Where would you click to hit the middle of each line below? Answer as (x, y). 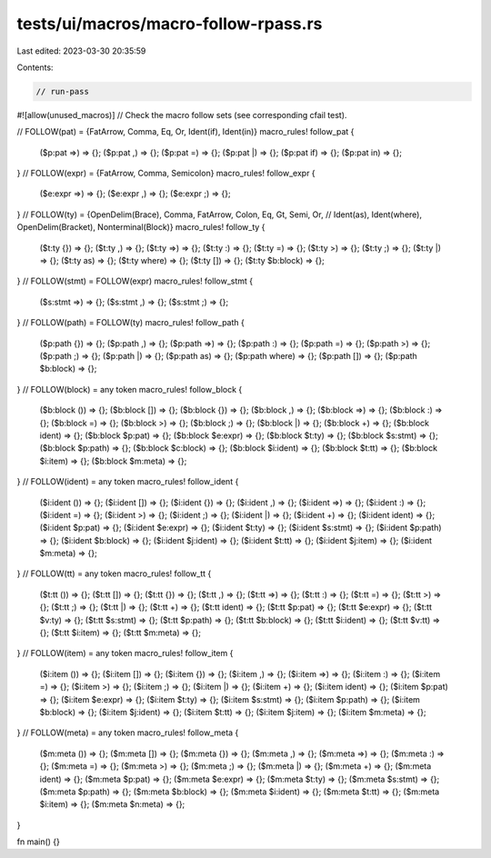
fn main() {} (39, 842)
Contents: (35, 67)
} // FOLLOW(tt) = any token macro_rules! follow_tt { (114, 574)
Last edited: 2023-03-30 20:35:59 (81, 51)
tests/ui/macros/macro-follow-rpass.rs (170, 24)
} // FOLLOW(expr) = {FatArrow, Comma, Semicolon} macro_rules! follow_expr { (166, 174)
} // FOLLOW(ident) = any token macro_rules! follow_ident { (128, 482)
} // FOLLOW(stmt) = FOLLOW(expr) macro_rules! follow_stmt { (135, 281)
